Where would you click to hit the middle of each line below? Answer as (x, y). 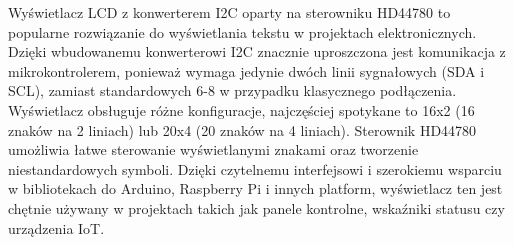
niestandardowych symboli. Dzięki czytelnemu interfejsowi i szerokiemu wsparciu (255, 168)
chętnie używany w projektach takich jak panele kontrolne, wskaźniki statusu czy (256, 207)
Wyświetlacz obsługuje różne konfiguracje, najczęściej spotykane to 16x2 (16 (241, 109)
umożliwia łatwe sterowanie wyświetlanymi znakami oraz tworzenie (213, 149)
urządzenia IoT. (56, 227)
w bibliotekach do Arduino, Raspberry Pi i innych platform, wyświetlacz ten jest (255, 188)
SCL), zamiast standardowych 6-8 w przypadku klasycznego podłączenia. (232, 90)
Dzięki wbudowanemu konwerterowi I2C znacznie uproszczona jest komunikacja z (257, 51)
